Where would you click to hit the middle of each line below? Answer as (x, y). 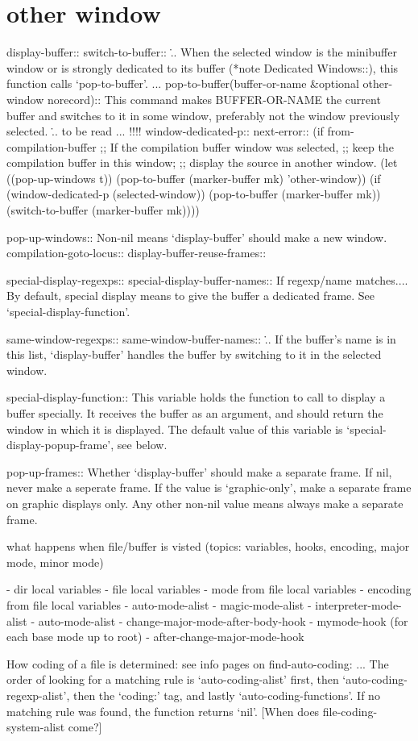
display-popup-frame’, (60, 445)
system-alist (36, 727)
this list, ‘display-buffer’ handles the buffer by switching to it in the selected (194, 354)
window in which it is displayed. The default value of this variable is (175, 429)
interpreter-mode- (358, 604)
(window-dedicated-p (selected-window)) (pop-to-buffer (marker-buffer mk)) (194, 194)
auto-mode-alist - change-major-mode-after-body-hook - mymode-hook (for (223, 620)
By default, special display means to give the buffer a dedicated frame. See (191, 296)
